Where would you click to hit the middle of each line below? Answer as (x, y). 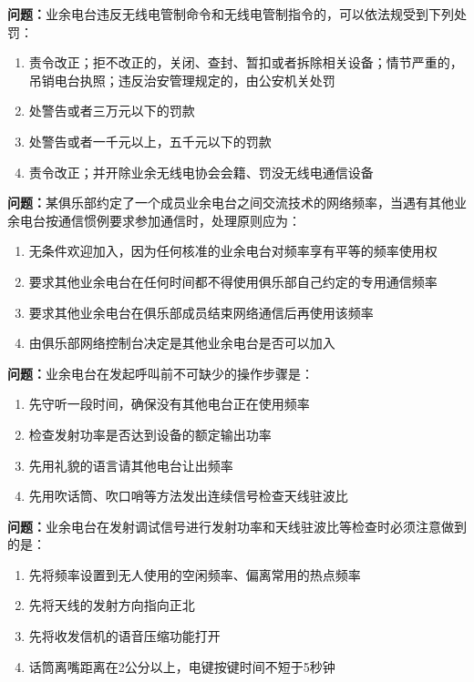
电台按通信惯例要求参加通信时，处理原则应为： (160, 220)
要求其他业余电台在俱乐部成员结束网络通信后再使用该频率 (201, 312)
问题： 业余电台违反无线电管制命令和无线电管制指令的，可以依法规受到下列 (231, 14)
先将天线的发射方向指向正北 (112, 605)
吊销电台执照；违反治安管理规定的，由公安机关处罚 (182, 80)
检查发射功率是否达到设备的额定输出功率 (150, 434)
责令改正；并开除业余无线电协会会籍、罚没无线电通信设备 (201, 172)
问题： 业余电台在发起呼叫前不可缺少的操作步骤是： (160, 373)
